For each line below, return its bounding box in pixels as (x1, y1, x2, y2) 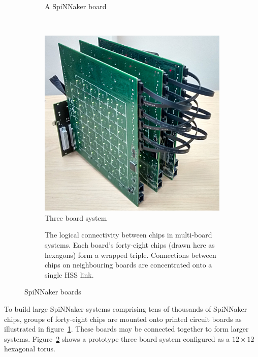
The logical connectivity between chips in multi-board (45, 229, 212, 240)
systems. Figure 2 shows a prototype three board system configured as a (4, 333, 230, 344)
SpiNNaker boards (24, 286, 81, 297)
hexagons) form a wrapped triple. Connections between (45, 249, 216, 260)
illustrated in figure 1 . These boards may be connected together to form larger (4, 323, 249, 334)
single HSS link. (45, 269, 94, 280)
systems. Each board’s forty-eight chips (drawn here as (45, 239, 215, 250)
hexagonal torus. (4, 343, 55, 354)
